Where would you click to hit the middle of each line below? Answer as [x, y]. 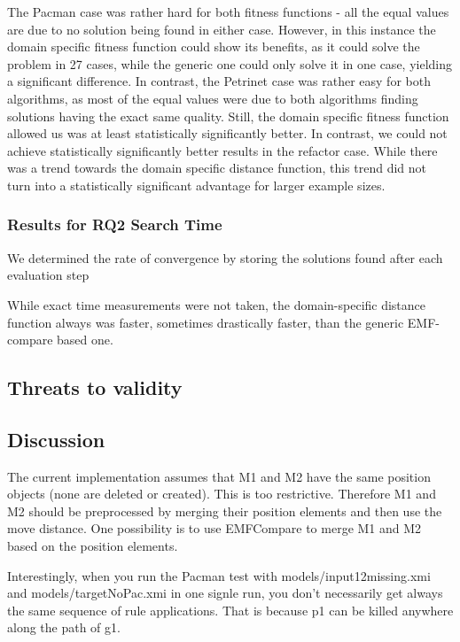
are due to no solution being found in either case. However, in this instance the [222, 29]
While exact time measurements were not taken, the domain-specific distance [217, 304]
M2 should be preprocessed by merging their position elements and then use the [225, 511]
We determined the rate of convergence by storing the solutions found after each [225, 257]
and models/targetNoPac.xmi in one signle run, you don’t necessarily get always [225, 593]
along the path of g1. [64, 627]
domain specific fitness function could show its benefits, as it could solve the [214, 46]
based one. [85, 340]
